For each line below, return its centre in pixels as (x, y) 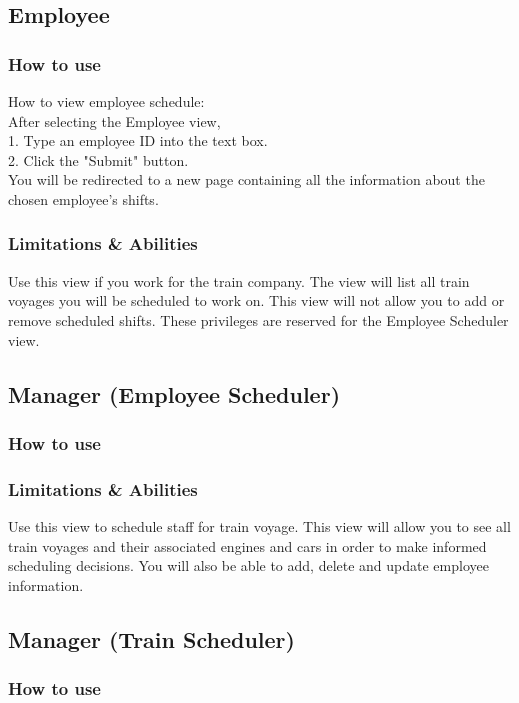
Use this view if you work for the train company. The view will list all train (239, 280)
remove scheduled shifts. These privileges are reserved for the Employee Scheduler (258, 319)
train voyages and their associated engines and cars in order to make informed (247, 545)
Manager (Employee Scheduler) (174, 393)
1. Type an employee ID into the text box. (138, 140)
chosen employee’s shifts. (83, 198)
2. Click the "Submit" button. (98, 159)
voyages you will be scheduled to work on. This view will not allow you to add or (256, 300)
